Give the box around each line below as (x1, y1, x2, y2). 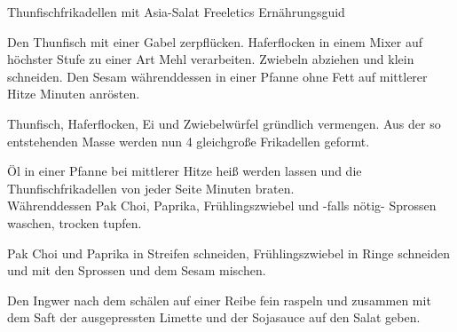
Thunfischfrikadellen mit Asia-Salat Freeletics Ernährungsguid (7, 3, 345, 20)
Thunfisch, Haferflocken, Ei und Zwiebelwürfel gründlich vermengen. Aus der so (7, 114, 441, 132)
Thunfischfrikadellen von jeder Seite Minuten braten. (7, 178, 295, 197)
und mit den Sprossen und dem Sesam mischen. (7, 261, 266, 280)
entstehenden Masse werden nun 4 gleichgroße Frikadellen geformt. (7, 131, 370, 150)
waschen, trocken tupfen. (7, 213, 142, 232)
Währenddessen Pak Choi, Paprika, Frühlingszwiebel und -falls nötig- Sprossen (7, 196, 437, 215)
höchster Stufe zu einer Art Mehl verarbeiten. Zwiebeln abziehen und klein (7, 50, 414, 68)
